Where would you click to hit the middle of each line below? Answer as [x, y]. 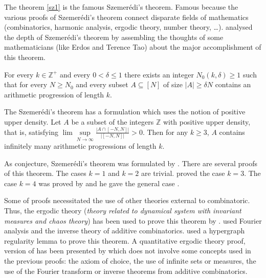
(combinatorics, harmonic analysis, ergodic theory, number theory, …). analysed [128, 27]
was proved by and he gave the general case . [109, 183]
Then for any [168, 132]
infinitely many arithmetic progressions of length [80, 146]
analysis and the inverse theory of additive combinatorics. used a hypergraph [125, 231]
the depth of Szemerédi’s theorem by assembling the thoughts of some [114, 37]
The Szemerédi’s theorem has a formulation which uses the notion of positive [125, 112]
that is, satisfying [31, 132]
